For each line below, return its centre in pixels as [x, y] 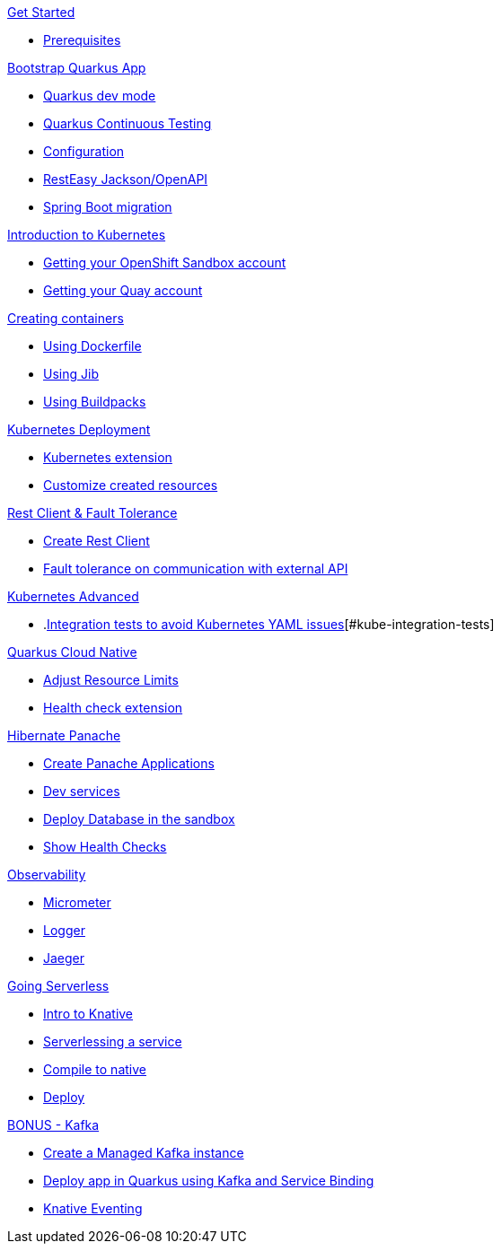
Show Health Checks [105, 847]
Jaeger [64, 958]
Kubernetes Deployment [79, 429]
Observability [47, 875]
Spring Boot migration [108, 207]
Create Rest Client [97, 541]
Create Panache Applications [129, 763]
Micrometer [77, 902]
